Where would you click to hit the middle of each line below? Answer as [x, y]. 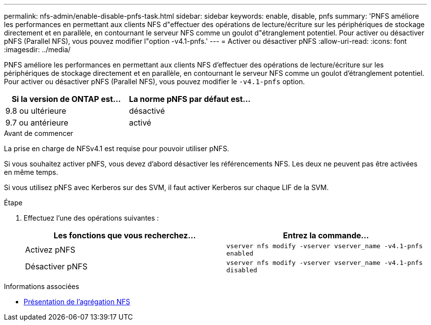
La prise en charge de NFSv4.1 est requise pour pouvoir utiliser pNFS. [117, 148]
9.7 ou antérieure [37, 123]
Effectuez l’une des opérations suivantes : [91, 218]
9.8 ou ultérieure [36, 111]
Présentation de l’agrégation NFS [77, 302]
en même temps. [31, 172]
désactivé [147, 111]
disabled [242, 270]
